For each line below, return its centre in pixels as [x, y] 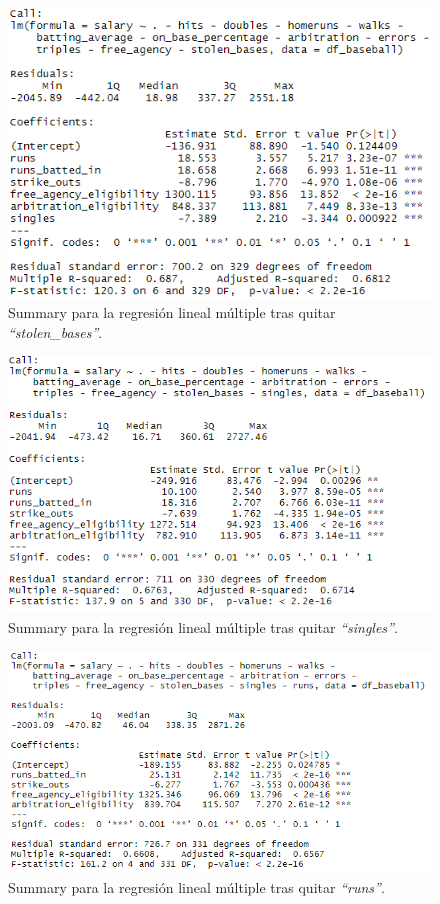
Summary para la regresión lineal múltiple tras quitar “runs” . [196, 887]
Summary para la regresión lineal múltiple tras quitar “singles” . [203, 626]
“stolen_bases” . [55, 331]
